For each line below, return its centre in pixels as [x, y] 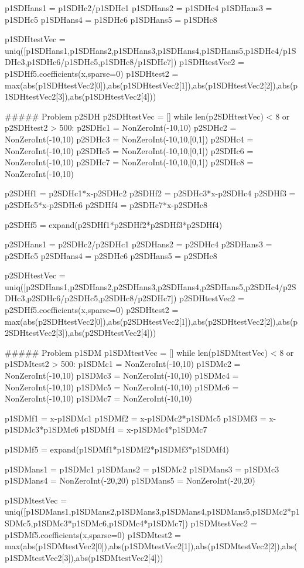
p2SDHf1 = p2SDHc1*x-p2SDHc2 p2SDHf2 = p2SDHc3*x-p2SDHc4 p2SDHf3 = [150, 193]
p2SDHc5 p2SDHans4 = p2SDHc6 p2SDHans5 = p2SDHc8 [111, 255]
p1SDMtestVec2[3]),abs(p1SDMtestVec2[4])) [84, 557]
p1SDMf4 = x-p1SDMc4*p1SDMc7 [144, 429]
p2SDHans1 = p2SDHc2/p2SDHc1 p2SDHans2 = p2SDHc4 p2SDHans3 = [139, 244]
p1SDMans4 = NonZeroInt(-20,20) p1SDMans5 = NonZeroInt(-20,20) [130, 480]
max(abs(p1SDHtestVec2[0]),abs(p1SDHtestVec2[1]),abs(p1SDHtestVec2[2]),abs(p [151, 85]
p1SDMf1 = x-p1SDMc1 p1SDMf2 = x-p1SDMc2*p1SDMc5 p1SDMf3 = [136, 418]
